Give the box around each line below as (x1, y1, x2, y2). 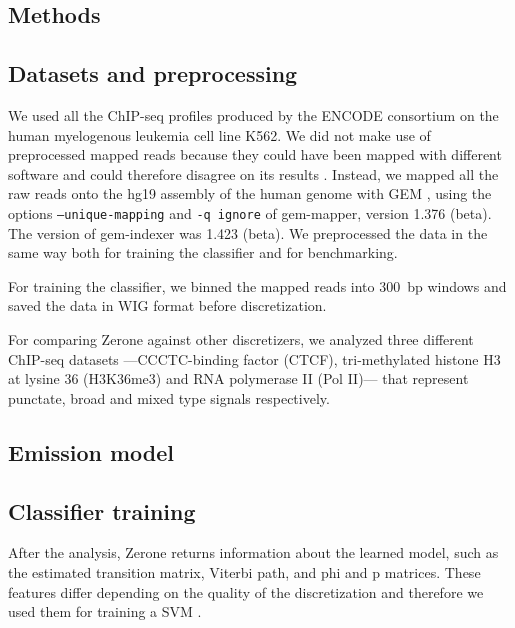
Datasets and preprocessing (8, 58, 298, 89)
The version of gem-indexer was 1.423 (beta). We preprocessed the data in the (8, 222, 488, 243)
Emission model (8, 436, 175, 467)
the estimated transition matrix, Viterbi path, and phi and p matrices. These (8, 561, 481, 582)
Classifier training (8, 495, 196, 526)
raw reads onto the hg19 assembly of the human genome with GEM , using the (8, 183, 492, 204)
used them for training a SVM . (8, 601, 202, 622)
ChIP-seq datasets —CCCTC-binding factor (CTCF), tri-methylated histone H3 (8, 348, 501, 369)
